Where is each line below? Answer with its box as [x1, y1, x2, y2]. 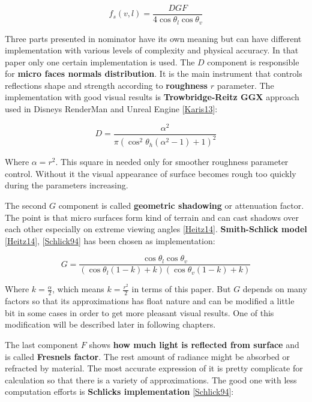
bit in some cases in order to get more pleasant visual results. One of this [5, 306, 274, 319]
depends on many [242, 283, 307, 295]
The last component [5, 338, 79, 350]
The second [5, 199, 47, 211]
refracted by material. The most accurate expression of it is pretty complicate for [5, 362, 303, 374]
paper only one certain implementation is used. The [5, 55, 195, 68]
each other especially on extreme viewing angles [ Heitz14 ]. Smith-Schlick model [5, 223, 307, 235]
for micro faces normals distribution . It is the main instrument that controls [5, 67, 302, 80]
